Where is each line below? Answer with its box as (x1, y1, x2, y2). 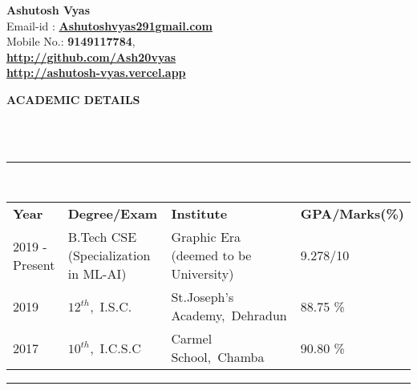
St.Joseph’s (171, 287, 234, 307)
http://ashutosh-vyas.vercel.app (6, 64, 186, 81)
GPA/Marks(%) (300, 204, 404, 223)
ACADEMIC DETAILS (6, 90, 140, 107)
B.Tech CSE (67, 227, 137, 247)
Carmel (171, 329, 213, 348)
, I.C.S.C (90, 338, 141, 357)
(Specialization (67, 246, 151, 265)
